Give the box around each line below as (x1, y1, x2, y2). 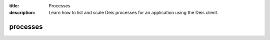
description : (9, 10, 35, 16)
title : (9, 3, 19, 8)
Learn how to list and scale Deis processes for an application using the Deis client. (48, 10, 218, 16)
